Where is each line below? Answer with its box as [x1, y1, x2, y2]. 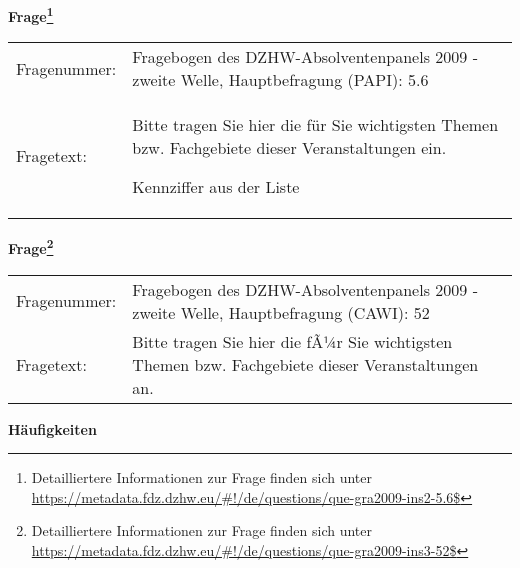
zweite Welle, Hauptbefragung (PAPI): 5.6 [132, 68, 429, 92]
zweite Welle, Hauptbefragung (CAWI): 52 [132, 300, 430, 324]
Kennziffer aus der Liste [132, 175, 300, 199]
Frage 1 [8, 3, 54, 26]
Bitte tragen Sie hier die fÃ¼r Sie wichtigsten [132, 329, 453, 353]
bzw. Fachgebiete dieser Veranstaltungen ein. [132, 136, 447, 160]
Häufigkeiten [8, 418, 97, 439]
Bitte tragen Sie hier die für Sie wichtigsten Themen [132, 113, 499, 137]
